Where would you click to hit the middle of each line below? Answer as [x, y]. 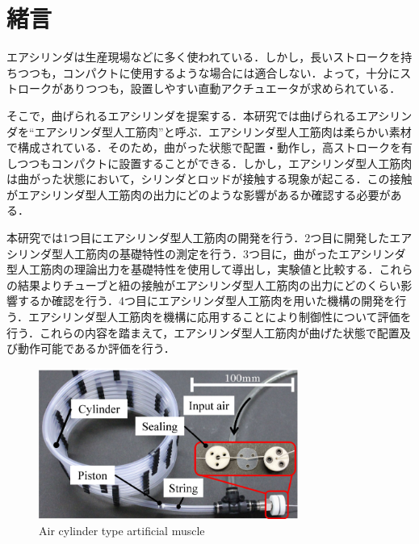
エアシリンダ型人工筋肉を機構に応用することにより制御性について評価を [220, 317]
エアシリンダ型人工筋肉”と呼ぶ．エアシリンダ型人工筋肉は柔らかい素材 [223, 131]
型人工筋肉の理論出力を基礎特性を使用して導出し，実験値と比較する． [193, 269]
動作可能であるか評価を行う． [96, 348]
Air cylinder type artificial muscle [122, 530]
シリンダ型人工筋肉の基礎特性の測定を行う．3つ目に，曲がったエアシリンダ [206, 253]
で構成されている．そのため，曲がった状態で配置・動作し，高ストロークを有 [209, 147]
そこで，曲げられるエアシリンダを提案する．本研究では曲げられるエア [193, 115]
